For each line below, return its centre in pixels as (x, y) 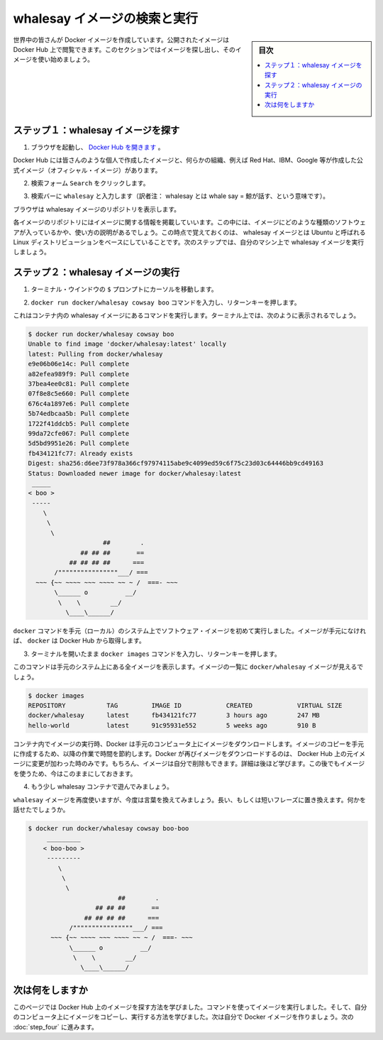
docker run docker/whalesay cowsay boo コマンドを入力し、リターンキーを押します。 (166, 302)
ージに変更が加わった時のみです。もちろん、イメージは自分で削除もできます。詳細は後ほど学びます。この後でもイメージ (189, 764)
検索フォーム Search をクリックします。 (90, 183)
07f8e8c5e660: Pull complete (79, 394)
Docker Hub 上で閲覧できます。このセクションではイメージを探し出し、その (124, 49)
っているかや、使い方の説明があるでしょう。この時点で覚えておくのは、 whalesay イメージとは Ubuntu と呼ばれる (199, 232)
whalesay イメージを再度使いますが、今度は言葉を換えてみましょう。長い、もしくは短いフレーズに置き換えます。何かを (190, 799)
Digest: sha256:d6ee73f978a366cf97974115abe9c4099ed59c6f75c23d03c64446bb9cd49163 (176, 464)
